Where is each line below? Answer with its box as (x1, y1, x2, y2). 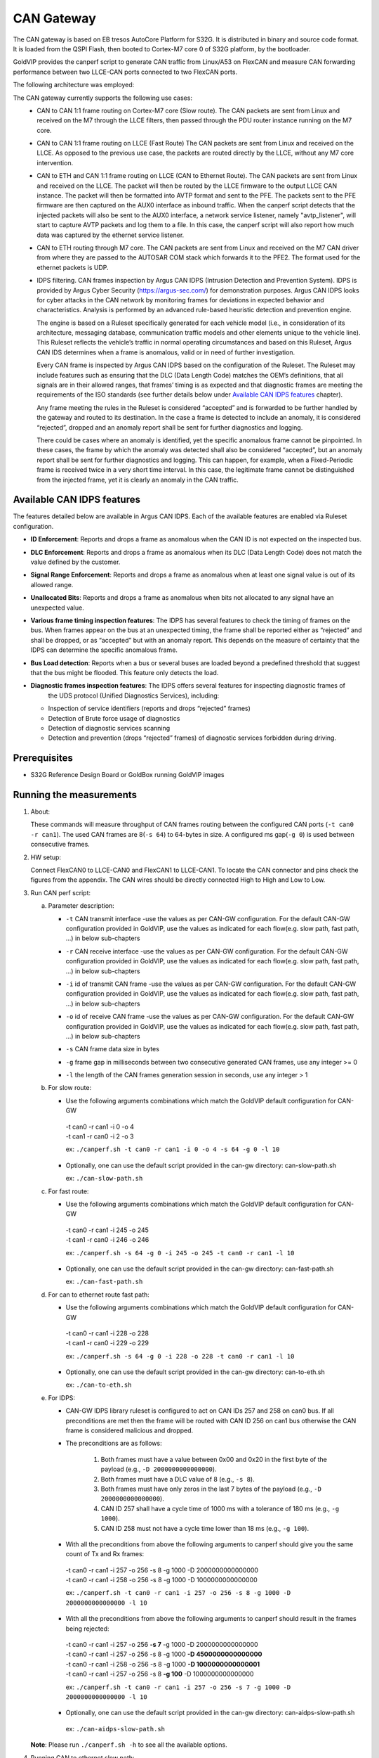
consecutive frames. (30, 840, 91, 849)
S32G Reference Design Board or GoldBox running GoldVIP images (30, 771, 225, 779)
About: (30, 807, 51, 816)
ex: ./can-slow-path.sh (65, 1174, 143, 1183)
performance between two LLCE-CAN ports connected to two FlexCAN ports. (13, 68, 238, 76)
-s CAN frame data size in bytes (65, 1045, 159, 1053)
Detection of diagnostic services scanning (48, 724, 171, 732)
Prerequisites (13, 752, 73, 764)
